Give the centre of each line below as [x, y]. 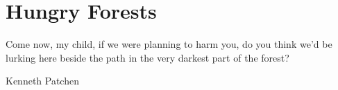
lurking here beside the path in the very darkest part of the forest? [147, 57]
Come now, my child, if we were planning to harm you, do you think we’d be [169, 44]
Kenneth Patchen [42, 81]
